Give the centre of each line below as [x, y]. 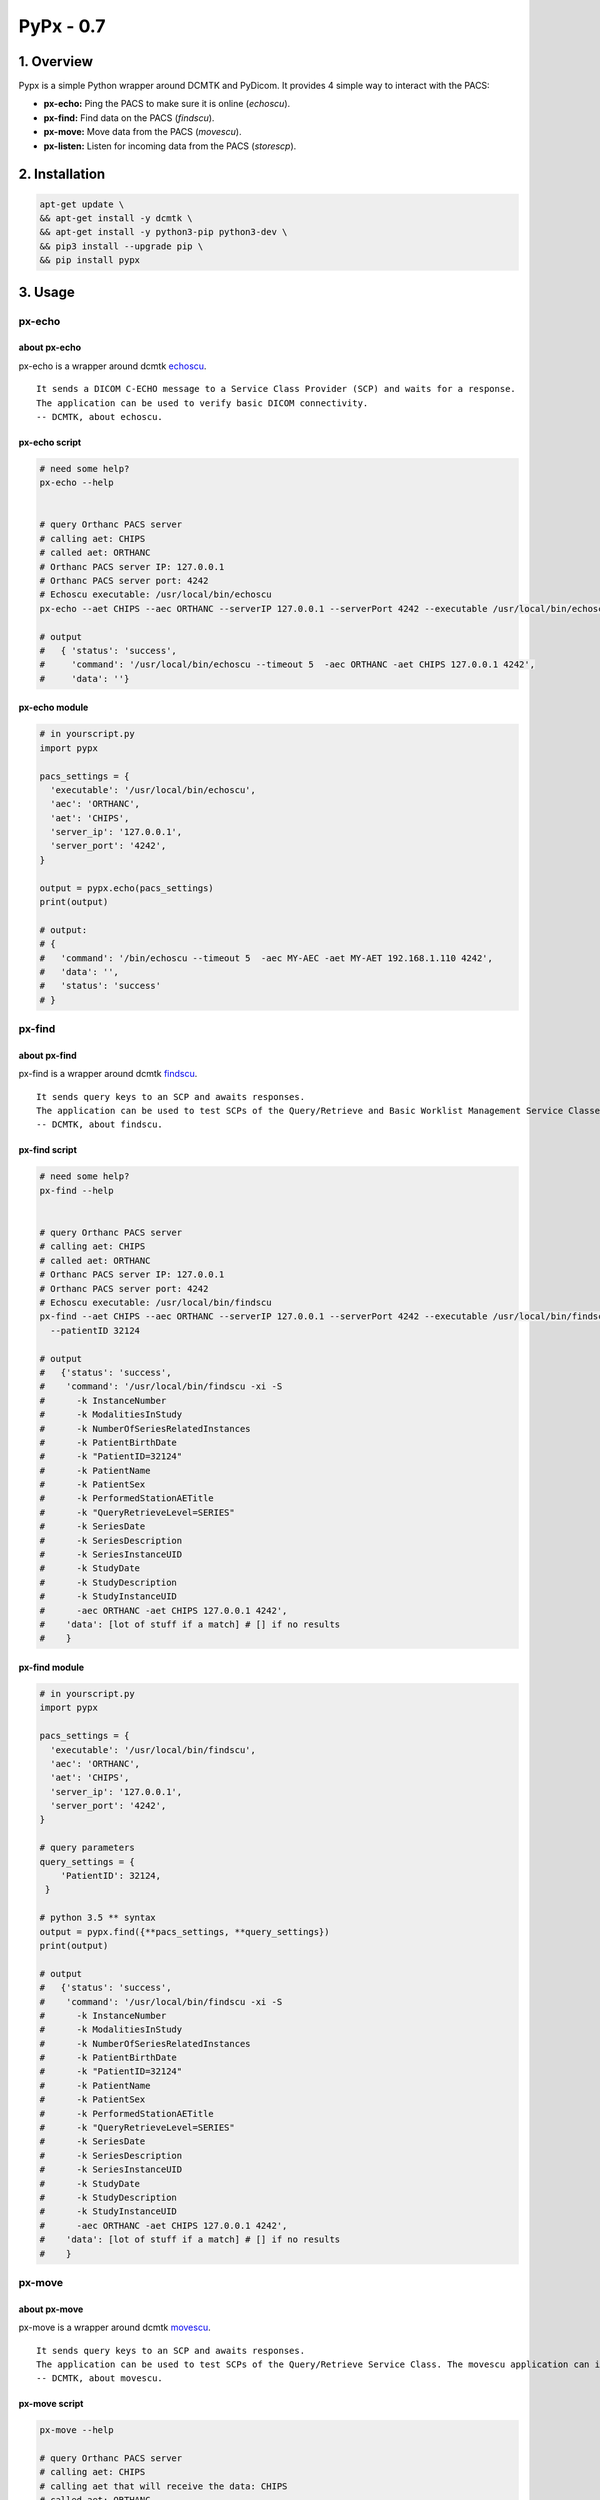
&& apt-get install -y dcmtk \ [116, 218]
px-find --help [76, 1190]
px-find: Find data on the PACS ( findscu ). [129, 117]
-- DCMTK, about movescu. [100, 2378]
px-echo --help [76, 483]
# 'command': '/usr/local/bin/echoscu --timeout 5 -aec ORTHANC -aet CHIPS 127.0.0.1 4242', [287, 664]
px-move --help [76, 2430]
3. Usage [46, 291]
